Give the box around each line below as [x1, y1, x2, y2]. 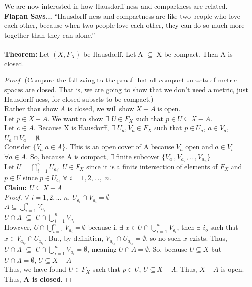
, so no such [146, 233, 181, 243]
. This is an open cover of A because [65, 142, 174, 152]
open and [185, 142, 213, 152]
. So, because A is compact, [26, 151, 108, 161]
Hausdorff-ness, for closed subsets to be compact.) [4, 94, 154, 104]
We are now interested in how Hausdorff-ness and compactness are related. [4, 1, 228, 11]
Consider [4, 142, 31, 152]
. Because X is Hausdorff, [34, 123, 109, 133]
